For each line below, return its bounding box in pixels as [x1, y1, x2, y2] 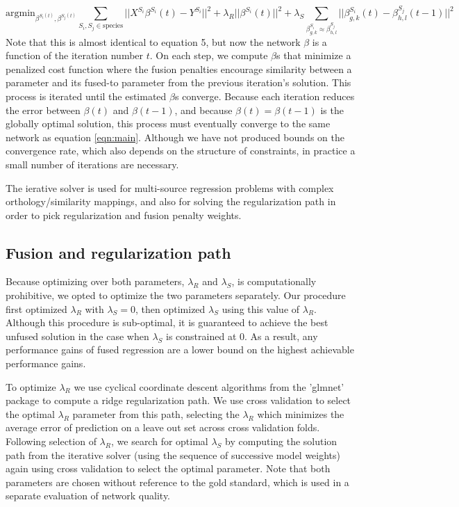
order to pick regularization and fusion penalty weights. [6, 207, 242, 222]
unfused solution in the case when [6, 328, 149, 343]
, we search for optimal [111, 434, 208, 449]
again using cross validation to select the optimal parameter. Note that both [6, 461, 331, 476]
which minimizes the [257, 406, 344, 421]
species [103, 22, 124, 30]
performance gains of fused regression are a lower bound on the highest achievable [6, 342, 354, 357]
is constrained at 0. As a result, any [166, 328, 318, 343]
